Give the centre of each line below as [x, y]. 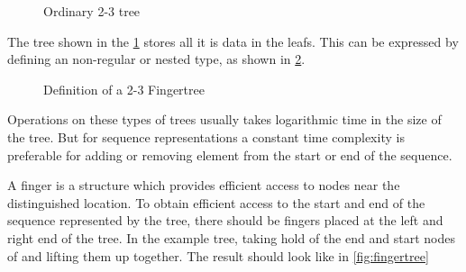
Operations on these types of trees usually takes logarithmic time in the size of [224, 119]
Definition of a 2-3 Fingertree [124, 89]
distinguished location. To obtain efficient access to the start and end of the [216, 202]
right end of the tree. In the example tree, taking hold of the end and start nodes [231, 237]
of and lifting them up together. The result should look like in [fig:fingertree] [218, 255]
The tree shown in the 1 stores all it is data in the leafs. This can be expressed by [233, 41]
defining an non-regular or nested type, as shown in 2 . [156, 59]
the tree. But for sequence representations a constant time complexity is [206, 136]
